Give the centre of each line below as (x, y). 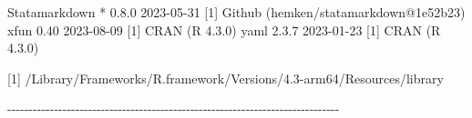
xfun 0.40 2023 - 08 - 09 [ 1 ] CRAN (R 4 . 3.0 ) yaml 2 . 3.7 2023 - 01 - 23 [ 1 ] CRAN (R (224, 29)
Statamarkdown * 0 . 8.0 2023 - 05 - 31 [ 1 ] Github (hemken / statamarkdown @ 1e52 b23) (236, 12)
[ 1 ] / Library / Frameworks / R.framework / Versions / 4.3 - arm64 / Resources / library (226, 78)
